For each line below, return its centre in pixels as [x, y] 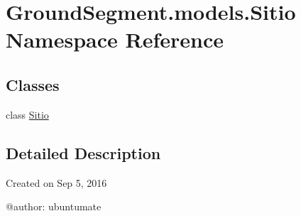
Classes [33, 84]
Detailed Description [83, 152]
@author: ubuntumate [54, 206]
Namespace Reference [115, 39]
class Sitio [27, 114]
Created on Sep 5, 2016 [56, 182]
